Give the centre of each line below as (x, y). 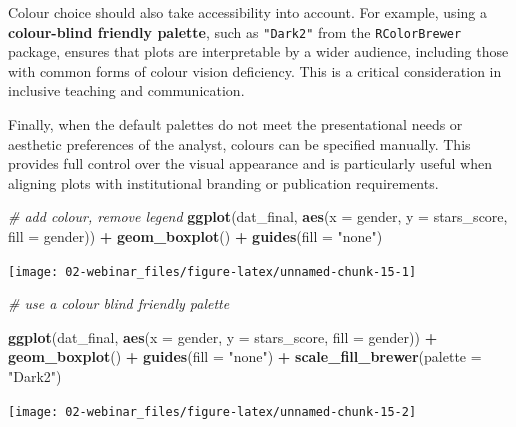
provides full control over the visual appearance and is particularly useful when (250, 163)
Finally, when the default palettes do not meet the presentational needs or (235, 124)
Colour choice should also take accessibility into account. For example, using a (247, 12)
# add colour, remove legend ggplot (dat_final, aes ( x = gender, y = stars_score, (258, 216)
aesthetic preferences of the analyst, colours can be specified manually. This (239, 143)
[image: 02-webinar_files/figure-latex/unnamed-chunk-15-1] (212, 271)
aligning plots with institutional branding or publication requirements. (223, 182)
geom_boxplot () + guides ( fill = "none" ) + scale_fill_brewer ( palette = (245, 356)
